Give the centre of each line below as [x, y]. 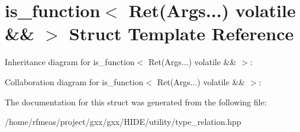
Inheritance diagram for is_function [70, 62]
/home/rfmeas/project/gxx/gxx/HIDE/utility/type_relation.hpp [123, 122]
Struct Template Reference [181, 33]
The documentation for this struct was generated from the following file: [136, 102]
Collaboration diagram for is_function [74, 81]
